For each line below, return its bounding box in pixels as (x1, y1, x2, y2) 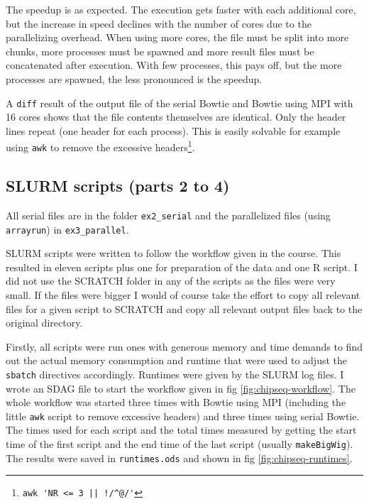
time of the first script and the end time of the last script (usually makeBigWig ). (6, 437, 353, 451)
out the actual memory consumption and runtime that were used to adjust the (6, 353, 348, 368)
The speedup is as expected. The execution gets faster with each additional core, (6, 2, 356, 16)
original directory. (6, 315, 83, 330)
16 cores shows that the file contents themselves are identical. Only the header (6, 109, 346, 124)
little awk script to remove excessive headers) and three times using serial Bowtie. (6, 408, 360, 423)
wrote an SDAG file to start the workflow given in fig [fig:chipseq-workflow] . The (6, 380, 356, 395)
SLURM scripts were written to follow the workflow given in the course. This (6, 246, 341, 261)
